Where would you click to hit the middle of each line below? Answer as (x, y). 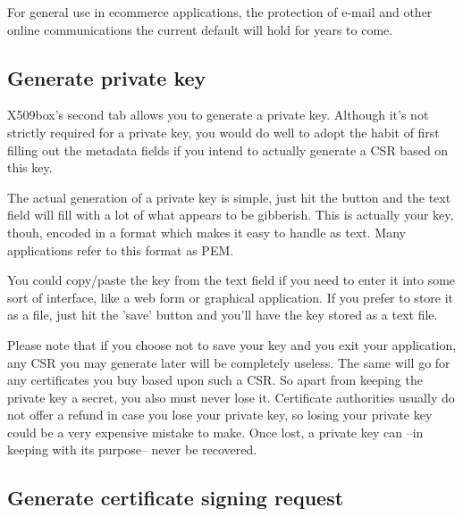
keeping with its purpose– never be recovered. (132, 449)
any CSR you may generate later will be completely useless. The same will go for (229, 362)
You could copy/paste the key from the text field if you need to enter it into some (231, 280)
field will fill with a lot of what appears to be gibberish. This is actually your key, (231, 215)
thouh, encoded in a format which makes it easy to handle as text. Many (206, 232)
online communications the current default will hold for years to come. (200, 29)
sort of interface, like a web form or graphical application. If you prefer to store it (231, 297)
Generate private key (107, 77)
